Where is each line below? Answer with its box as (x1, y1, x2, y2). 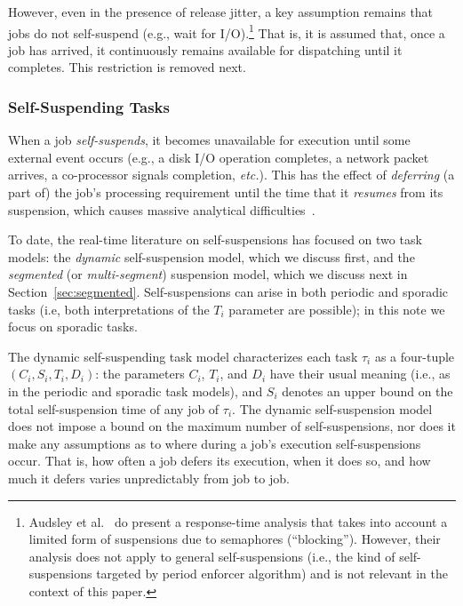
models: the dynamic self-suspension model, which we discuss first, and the (8, 247, 415, 266)
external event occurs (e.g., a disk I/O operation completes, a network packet (8, 148, 429, 166)
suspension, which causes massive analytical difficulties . (8, 200, 315, 219)
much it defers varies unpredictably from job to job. (8, 468, 290, 487)
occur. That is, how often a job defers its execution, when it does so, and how (8, 451, 431, 470)
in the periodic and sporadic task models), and (8, 381, 263, 400)
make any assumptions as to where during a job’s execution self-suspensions (8, 434, 421, 452)
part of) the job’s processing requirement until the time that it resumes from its (8, 183, 443, 202)
